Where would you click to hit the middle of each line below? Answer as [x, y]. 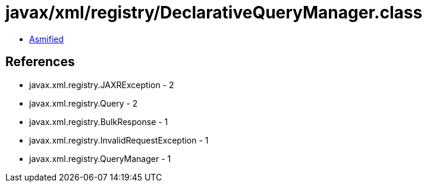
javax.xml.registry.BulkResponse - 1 [99, 121]
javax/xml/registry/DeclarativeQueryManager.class [214, 13]
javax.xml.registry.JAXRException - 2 [102, 85]
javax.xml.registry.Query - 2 [84, 103]
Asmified [47, 39]
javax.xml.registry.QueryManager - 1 [100, 158]
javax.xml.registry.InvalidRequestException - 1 [119, 140]
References [40, 62]
